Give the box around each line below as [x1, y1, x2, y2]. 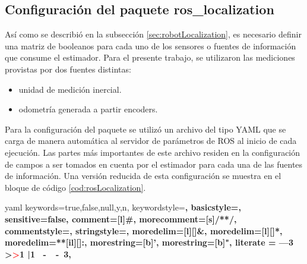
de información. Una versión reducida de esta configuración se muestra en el [5, 169, 281, 182]
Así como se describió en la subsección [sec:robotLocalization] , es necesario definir [5, 28, 302, 40]
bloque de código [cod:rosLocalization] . [5, 181, 146, 193]
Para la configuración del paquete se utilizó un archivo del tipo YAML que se [5, 122, 286, 135]
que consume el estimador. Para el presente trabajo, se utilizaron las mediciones [5, 51, 295, 64]
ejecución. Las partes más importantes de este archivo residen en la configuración [5, 146, 300, 158]
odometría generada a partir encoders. [18, 103, 158, 115]
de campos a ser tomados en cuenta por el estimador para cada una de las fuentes [5, 158, 303, 170]
